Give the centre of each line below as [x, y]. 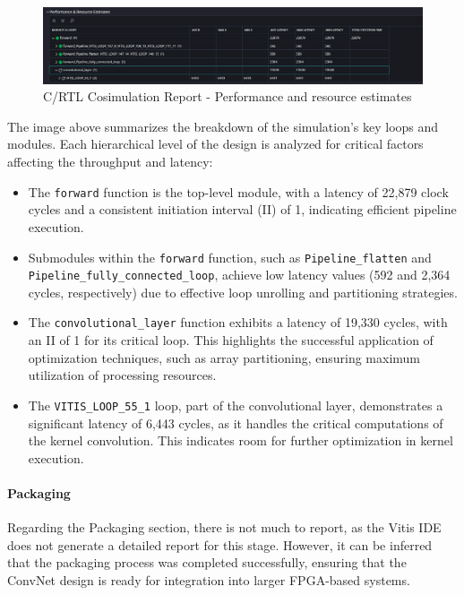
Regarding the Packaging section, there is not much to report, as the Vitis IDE [224, 527]
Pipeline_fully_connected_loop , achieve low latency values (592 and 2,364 [239, 275]
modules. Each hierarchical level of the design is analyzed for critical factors [215, 144]
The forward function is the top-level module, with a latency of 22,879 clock [238, 191]
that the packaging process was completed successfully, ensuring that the [207, 562]
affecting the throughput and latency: [110, 162]
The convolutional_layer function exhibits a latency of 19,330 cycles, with [238, 322]
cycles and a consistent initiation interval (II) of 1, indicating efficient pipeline [242, 209]
